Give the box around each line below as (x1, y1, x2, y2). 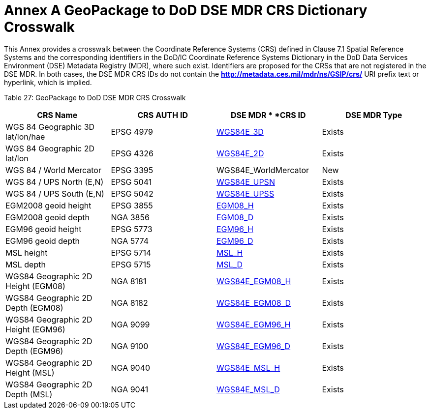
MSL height (5, 247, 48, 258)
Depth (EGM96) (5, 346, 63, 356)
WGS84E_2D (216, 148, 264, 158)
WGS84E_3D (216, 126, 264, 137)
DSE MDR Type (345, 110, 402, 120)
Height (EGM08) (5, 281, 65, 291)
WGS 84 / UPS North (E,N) (5, 177, 104, 187)
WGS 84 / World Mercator (5, 165, 101, 175)
